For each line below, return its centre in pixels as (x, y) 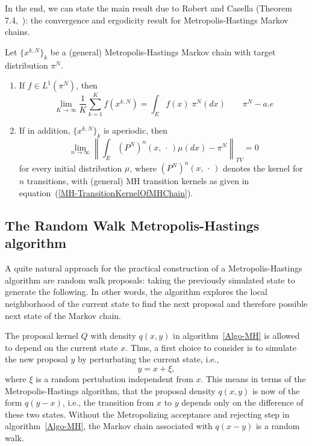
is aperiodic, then (136, 130)
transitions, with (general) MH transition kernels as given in (138, 181)
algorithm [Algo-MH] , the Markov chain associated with (109, 426)
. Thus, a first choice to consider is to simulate (211, 347)
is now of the (276, 390)
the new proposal (36, 359)
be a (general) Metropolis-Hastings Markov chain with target (163, 51)
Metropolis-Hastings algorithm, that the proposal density (110, 390)
